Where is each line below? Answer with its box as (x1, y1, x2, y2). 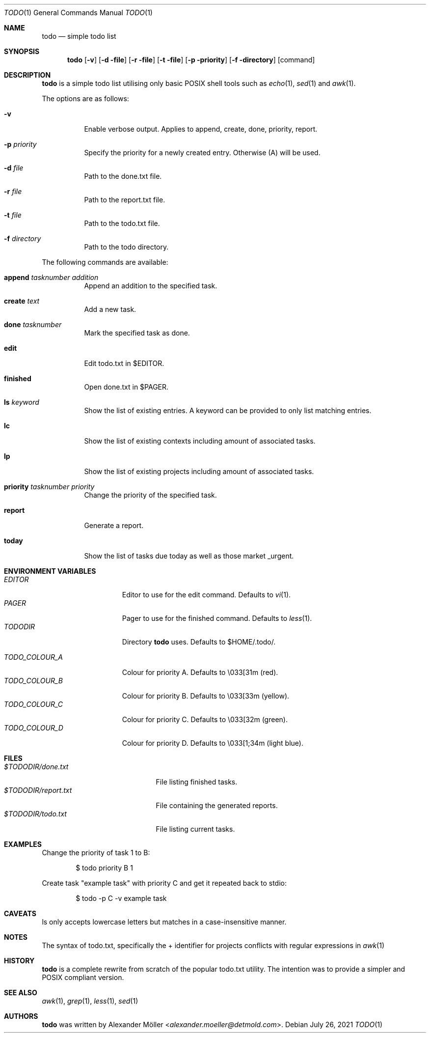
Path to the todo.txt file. (84, 219, 160, 227)
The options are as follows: (42, 94, 129, 103)
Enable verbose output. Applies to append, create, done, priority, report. (84, 125, 318, 133)
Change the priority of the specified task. (84, 491, 217, 499)
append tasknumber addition (4, 273, 99, 281)
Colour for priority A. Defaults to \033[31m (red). (122, 668, 278, 676)
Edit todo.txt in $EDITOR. (84, 359, 164, 367)
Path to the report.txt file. (84, 196, 165, 204)
